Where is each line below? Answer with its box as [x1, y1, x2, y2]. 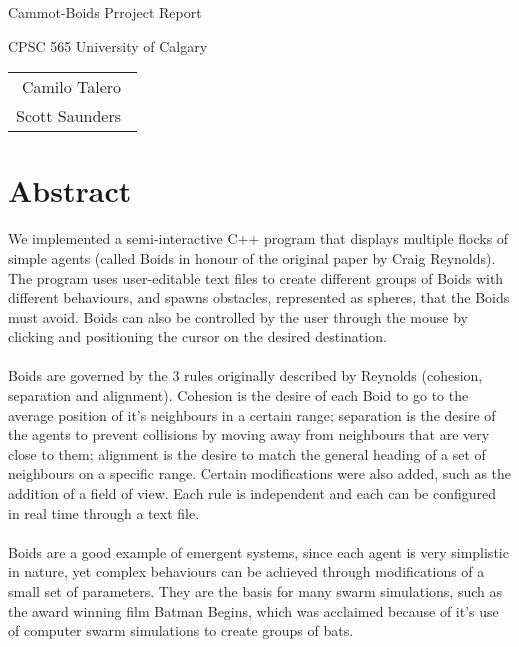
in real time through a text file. [8, 502, 200, 523]
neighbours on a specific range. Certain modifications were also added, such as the [8, 463, 512, 484]
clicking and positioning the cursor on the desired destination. [8, 326, 387, 347]
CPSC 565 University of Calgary [8, 35, 208, 56]
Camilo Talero [21, 75, 122, 99]
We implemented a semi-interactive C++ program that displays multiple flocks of [8, 228, 509, 249]
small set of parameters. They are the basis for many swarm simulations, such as [8, 581, 503, 601]
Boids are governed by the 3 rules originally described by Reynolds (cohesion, [8, 365, 483, 386]
